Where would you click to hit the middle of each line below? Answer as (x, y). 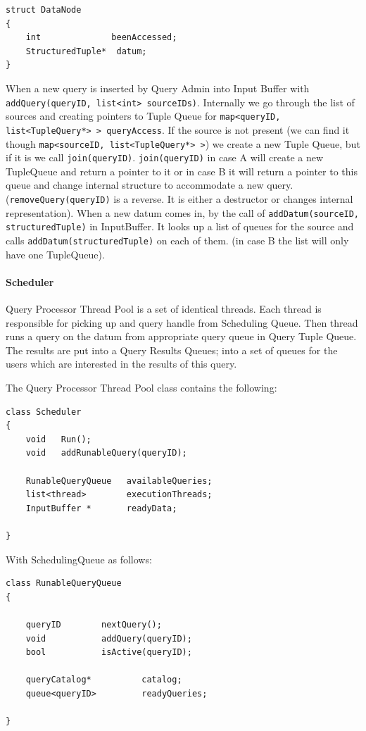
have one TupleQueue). (55, 254)
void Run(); (58, 439)
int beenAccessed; (101, 38)
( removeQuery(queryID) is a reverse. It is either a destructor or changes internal (179, 199)
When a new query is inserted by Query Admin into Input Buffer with (158, 88)
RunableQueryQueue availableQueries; (119, 481)
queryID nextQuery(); (94, 624)
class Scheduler (44, 412)
